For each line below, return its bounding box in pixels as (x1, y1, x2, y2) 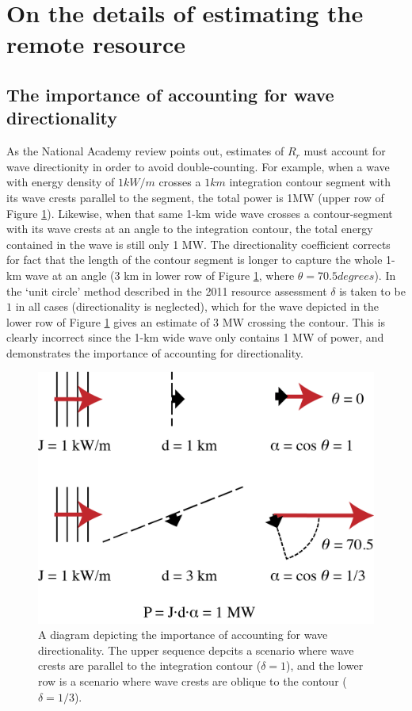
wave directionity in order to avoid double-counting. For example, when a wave (6, 158, 390, 174)
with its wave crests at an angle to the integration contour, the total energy (6, 220, 373, 237)
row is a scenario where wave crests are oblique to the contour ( (38, 673, 347, 690)
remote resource (6, 28, 186, 60)
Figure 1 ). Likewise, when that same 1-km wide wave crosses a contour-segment (6, 205, 393, 221)
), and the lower (286, 657, 364, 674)
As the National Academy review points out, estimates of (6, 143, 284, 159)
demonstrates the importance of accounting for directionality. (6, 344, 303, 361)
